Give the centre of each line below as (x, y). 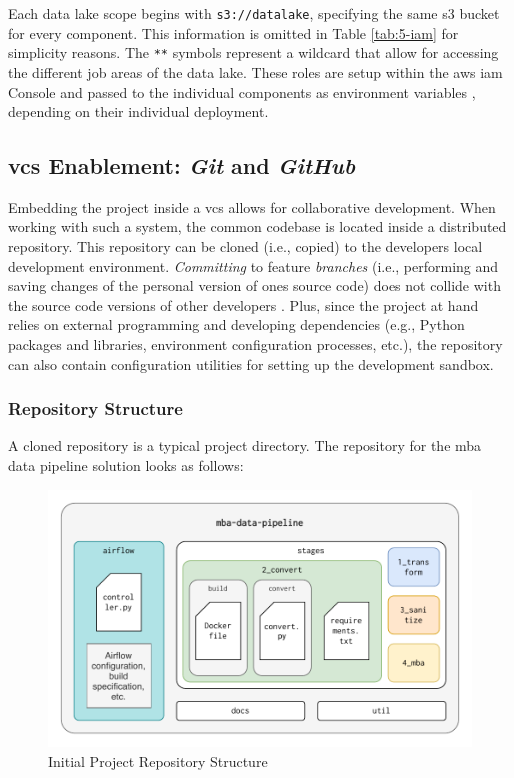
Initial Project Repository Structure (158, 761)
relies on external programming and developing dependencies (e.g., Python (236, 324)
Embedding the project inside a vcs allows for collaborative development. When (252, 206)
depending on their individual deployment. (138, 111)
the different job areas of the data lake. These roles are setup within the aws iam (255, 71)
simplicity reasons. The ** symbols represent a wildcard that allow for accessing (253, 52)
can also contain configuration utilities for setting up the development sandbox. (251, 363)
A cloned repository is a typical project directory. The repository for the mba (245, 445)
